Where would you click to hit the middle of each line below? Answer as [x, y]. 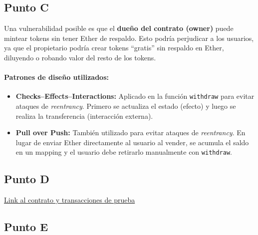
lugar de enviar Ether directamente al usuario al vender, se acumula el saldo [132, 142]
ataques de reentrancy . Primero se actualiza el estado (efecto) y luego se [126, 106]
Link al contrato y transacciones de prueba [70, 200]
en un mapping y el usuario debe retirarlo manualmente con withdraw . [124, 152]
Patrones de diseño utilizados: [56, 77]
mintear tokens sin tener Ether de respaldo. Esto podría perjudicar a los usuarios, [129, 38]
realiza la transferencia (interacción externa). [84, 116]
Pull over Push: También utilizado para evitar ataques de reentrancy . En [130, 132]
